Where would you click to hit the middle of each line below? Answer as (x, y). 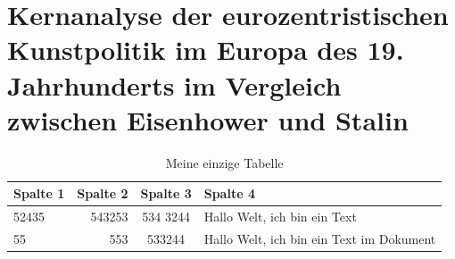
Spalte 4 (229, 193)
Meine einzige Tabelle (224, 162)
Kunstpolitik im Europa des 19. (206, 50)
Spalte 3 (166, 193)
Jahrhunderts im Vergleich (174, 84)
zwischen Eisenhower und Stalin (208, 119)
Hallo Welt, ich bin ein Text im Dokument (320, 238)
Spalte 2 (103, 193)
